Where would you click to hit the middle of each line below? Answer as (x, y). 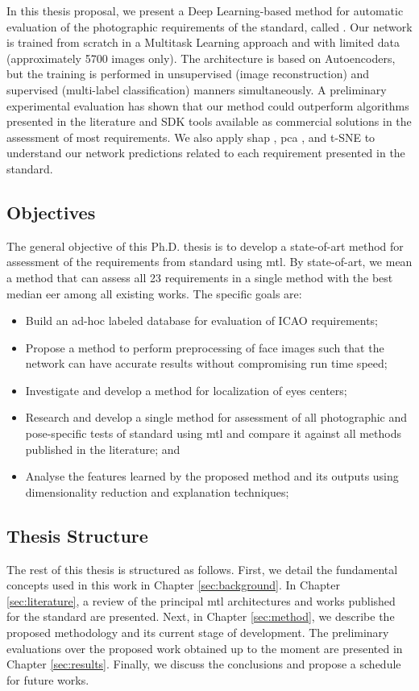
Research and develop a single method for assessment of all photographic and (216, 417)
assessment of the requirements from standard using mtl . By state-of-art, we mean (209, 262)
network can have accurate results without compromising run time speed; (206, 363)
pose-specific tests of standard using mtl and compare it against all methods (213, 433)
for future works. (48, 679)
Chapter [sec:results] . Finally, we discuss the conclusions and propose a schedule (204, 664)
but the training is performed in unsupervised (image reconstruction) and (188, 74)
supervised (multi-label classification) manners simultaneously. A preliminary (197, 89)
